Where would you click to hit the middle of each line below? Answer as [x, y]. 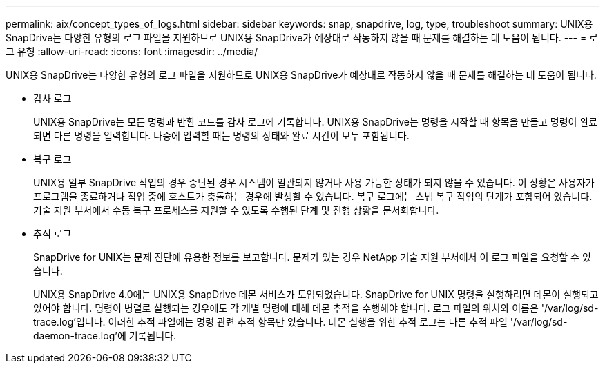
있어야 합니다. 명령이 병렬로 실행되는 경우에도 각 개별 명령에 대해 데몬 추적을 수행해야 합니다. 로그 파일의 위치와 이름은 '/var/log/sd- [316, 308]
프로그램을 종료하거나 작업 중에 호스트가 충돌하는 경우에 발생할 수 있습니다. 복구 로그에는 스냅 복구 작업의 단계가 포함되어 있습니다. [313, 196]
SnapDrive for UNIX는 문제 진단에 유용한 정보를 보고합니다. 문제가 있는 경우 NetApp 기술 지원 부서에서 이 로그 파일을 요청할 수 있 [312, 257]
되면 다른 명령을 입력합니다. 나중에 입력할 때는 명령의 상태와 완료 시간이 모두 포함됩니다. [221, 136]
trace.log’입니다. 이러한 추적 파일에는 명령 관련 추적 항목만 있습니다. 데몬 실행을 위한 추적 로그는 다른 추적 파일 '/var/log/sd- [300, 322]
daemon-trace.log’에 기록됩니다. [105, 336]
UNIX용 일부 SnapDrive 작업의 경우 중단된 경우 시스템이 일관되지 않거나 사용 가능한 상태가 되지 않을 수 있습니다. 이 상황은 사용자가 [314, 182]
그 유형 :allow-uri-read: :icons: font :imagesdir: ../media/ [132, 51]
